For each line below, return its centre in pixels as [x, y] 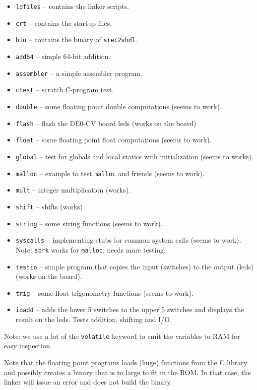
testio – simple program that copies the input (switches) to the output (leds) [135, 266]
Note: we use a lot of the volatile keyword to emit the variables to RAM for [122, 336]
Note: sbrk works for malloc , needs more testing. [91, 249]
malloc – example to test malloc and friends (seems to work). [110, 173]
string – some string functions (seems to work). [89, 223]
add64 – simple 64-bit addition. [63, 56]
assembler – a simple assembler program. [79, 73]
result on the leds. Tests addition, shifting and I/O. [94, 319]
